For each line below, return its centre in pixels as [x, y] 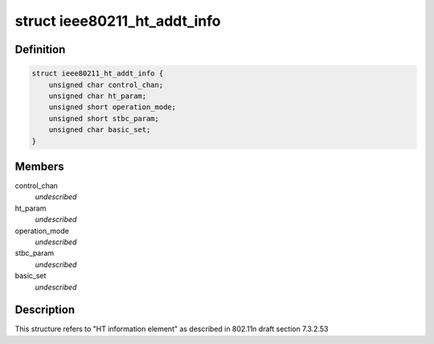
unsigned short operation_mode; [113, 107]
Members [39, 166]
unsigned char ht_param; [98, 96]
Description [45, 310]
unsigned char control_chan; [106, 85]
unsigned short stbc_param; [104, 118]
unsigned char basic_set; [100, 130]
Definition [40, 49]
